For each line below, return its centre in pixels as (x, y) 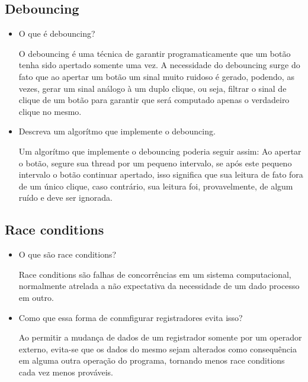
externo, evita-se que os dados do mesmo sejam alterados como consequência (158, 349)
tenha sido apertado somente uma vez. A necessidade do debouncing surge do (159, 65)
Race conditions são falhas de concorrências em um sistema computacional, (155, 274)
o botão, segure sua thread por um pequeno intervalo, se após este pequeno (155, 163)
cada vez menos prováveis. (66, 372)
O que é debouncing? (57, 33)
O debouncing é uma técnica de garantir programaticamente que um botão (155, 53)
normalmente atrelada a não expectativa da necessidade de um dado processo (159, 286)
